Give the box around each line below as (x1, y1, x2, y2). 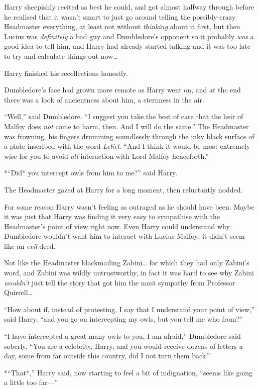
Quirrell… (4, 287, 33, 298)
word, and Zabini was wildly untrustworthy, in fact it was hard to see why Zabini (4, 267, 254, 278)
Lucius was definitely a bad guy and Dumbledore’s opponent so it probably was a (4, 31, 254, 41)
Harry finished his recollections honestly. (4, 67, 128, 78)
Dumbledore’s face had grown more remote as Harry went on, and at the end (4, 84, 241, 95)
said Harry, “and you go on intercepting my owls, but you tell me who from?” (4, 314, 243, 324)
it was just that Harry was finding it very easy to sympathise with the (4, 211, 220, 222)
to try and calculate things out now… (4, 50, 118, 61)
